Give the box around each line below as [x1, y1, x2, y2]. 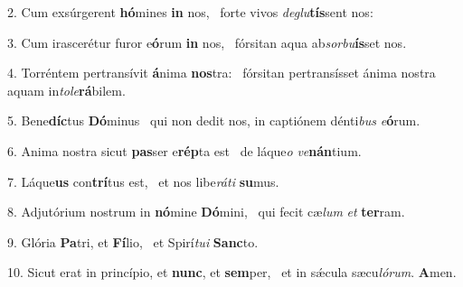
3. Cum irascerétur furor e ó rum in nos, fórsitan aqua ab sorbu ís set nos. [7, 32, 407, 51]
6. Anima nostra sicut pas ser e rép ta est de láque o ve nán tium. [7, 141, 362, 160]
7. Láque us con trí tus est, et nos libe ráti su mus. [7, 171, 279, 190]
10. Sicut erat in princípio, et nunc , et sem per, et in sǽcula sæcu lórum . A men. [7, 263, 457, 282]
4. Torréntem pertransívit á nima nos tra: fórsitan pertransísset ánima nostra [7, 63, 436, 82]
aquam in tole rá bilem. [7, 80, 126, 99]
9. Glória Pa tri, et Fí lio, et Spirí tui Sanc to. [7, 232, 259, 251]
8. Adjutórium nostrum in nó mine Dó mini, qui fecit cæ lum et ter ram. [7, 202, 405, 221]
